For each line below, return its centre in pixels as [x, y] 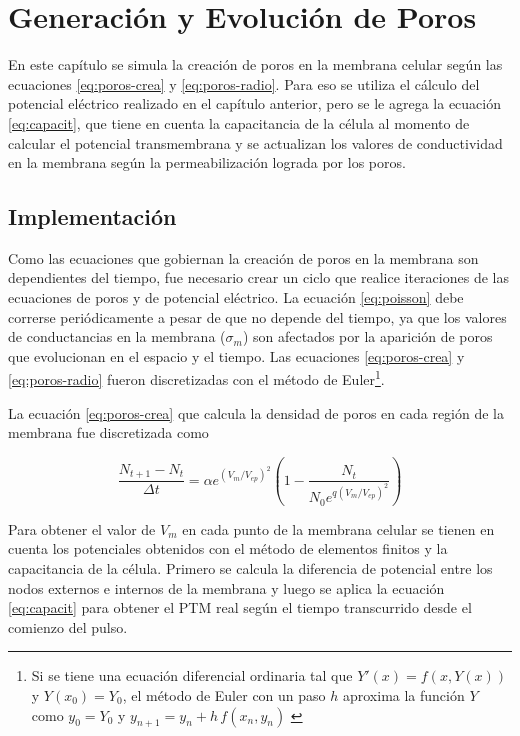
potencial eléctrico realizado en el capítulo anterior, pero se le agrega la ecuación [254, 103]
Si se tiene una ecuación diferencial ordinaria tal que [192, 675]
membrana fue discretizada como [108, 432]
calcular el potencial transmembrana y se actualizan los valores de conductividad [255, 142]
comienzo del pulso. [68, 626]
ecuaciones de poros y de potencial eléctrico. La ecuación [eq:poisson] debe [236, 297]
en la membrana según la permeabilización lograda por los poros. [207, 162]
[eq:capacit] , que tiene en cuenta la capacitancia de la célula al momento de [239, 122]
